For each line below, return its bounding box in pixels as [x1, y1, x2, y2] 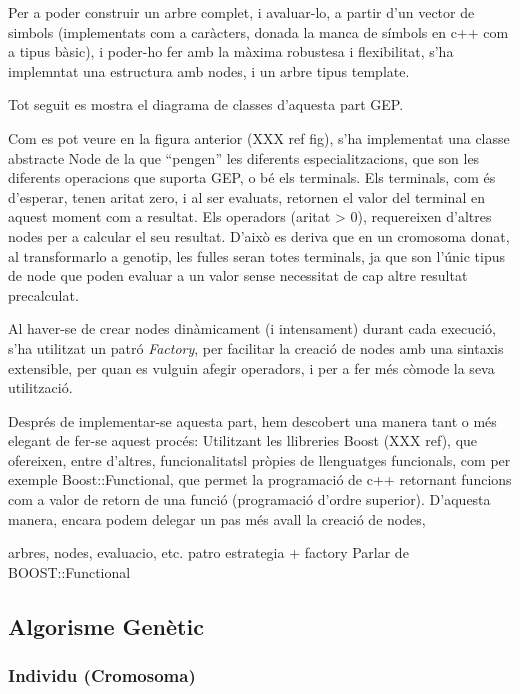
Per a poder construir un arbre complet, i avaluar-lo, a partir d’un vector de [8, 2, 475, 22]
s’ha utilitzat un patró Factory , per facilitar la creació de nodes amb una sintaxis [8, 337, 504, 358]
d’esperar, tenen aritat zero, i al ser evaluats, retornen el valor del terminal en [8, 186, 485, 207]
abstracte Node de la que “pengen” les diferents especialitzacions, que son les [8, 147, 480, 168]
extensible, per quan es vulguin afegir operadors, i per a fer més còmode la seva [8, 357, 495, 378]
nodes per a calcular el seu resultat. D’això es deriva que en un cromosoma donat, [8, 225, 510, 246]
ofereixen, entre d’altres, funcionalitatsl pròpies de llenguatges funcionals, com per [8, 449, 511, 470]
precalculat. [8, 284, 79, 305]
